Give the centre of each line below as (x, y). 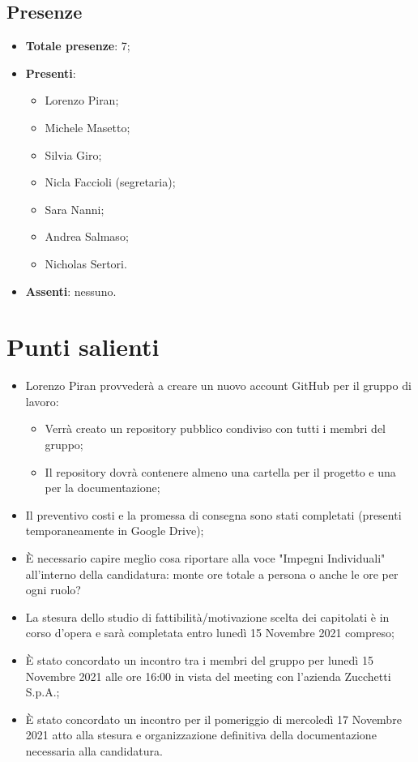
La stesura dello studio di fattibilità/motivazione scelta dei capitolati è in (207, 616)
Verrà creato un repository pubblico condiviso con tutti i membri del (215, 428)
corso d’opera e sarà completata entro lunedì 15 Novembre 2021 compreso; (210, 633)
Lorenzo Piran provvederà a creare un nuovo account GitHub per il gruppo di (218, 385)
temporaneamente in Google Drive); (115, 531)
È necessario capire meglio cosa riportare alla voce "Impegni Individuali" (205, 558)
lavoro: (42, 401)
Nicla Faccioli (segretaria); (110, 182)
